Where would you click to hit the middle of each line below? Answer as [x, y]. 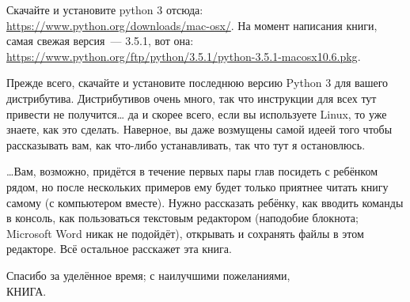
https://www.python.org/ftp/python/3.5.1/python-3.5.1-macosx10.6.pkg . [184, 56]
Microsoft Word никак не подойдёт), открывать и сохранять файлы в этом [185, 233]
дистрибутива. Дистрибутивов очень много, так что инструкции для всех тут [192, 98]
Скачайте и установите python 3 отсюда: [105, 9]
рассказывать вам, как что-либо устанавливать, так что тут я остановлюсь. [186, 144]
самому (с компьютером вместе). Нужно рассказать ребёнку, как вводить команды [205, 202]
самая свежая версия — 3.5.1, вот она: [100, 41]
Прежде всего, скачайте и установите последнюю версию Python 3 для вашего [197, 83]
